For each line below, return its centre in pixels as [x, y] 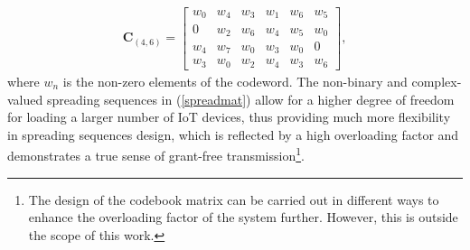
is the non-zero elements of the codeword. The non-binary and [235, 81]
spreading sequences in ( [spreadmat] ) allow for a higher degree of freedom [250, 99]
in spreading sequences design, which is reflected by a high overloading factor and [233, 134]
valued [25, 99]
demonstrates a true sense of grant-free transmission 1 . [156, 154]
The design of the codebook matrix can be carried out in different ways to [234, 199]
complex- [437, 81]
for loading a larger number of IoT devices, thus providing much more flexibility [229, 117]
